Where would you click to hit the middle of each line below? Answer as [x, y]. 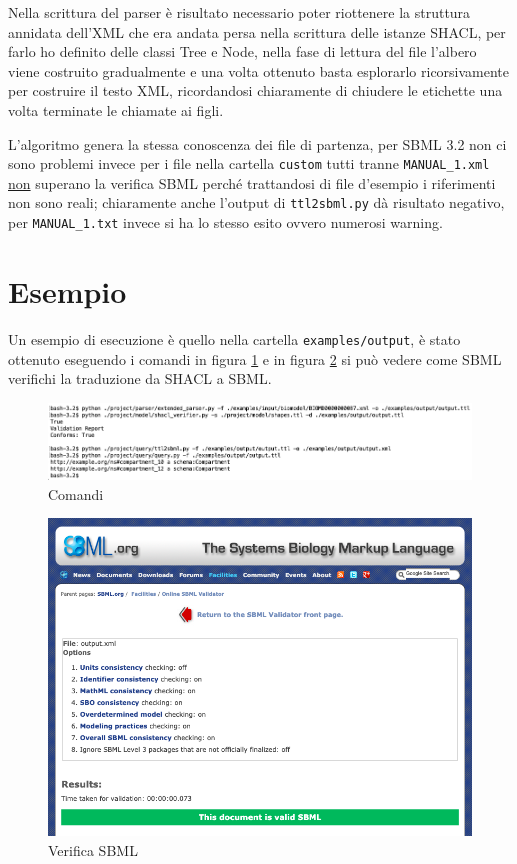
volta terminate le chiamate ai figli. [116, 109]
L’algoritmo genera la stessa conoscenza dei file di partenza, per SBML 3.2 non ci [257, 143]
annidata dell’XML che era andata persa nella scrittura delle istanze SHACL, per [257, 31]
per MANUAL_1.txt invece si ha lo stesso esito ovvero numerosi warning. [225, 222]
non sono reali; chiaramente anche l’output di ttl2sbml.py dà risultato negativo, [256, 202]
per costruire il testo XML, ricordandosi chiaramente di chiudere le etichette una [255, 90]
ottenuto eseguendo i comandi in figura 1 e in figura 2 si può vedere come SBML [255, 358]
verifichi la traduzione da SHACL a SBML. [140, 378]
